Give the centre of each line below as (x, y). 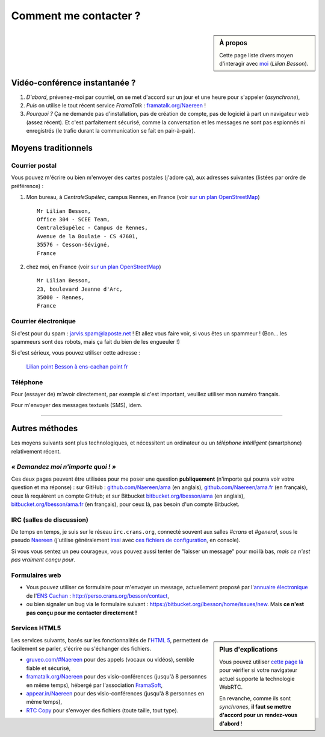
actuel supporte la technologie (257, 678)
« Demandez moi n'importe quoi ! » (64, 467)
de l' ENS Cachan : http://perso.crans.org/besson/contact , (98, 596)
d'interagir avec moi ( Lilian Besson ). (264, 64)
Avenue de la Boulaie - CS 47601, (88, 236)
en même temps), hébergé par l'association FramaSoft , (94, 685)
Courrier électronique (44, 321)
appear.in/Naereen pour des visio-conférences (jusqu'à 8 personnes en (115, 694)
